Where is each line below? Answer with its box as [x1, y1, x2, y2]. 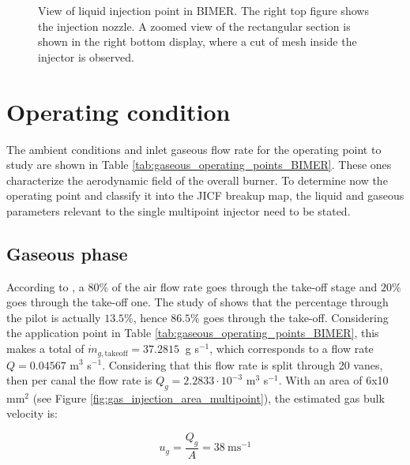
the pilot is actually [6, 309, 101, 325]
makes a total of [6, 340, 85, 357]
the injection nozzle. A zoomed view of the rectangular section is [38, 17, 351, 34]
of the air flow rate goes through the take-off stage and [111, 278, 378, 294]
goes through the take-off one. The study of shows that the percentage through [6, 294, 389, 310]
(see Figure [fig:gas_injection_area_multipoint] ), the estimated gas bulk [32, 389, 385, 406]
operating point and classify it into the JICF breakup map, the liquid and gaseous [6, 187, 404, 204]
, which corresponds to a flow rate [209, 340, 374, 357]
